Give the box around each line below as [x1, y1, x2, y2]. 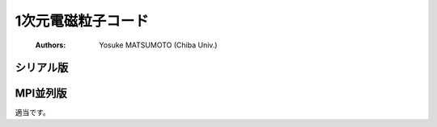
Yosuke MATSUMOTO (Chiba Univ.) [99, 40, 218, 50]
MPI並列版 [15, 87, 68, 100]
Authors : [35, 40, 66, 50]
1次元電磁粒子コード [15, 12, 150, 30]
